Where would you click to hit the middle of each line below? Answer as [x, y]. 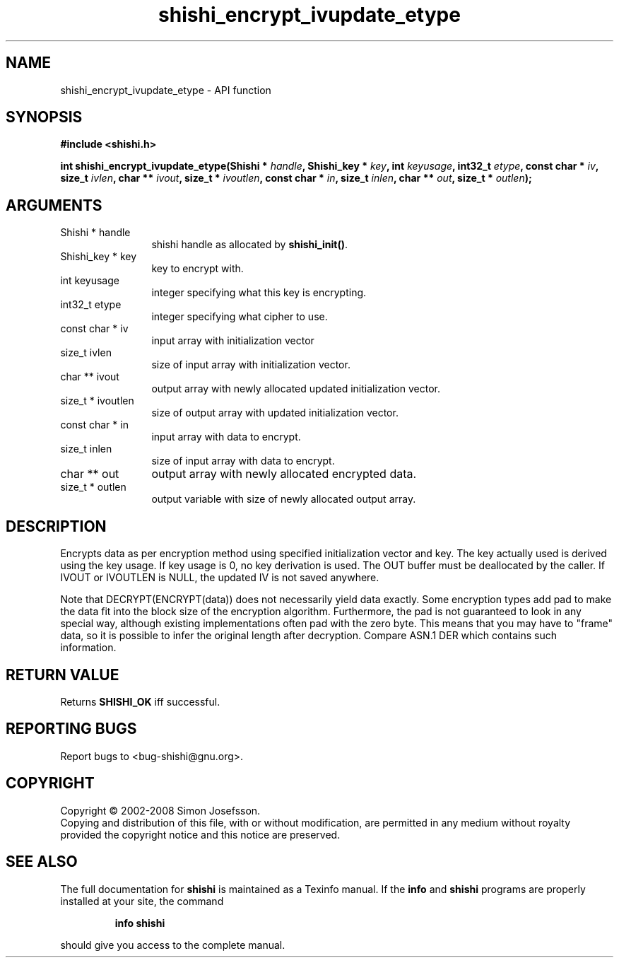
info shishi [140, 923]
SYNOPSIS [44, 117]
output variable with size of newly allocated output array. [284, 499]
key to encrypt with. [198, 269]
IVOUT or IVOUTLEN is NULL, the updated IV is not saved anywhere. [220, 578]
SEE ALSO [42, 862]
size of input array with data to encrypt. [243, 461]
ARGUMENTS [54, 205]
